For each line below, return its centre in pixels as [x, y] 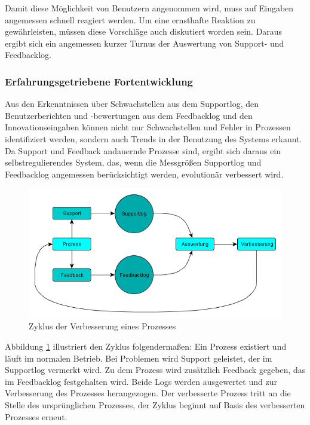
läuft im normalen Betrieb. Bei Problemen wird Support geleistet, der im [139, 358]
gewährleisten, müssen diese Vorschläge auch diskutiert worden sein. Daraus [144, 31]
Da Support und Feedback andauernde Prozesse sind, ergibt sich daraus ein [143, 150]
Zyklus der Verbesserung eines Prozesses [102, 326]
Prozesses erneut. [36, 416]
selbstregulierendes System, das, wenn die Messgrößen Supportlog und [133, 162]
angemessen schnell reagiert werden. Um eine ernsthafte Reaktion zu [130, 19]
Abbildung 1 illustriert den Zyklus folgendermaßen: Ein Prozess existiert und [146, 346]
